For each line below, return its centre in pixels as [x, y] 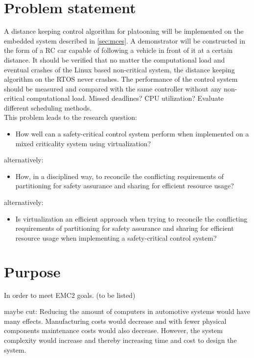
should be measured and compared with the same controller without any [113, 88]
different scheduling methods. [48, 107]
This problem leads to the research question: [70, 117]
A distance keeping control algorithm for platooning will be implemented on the [124, 31]
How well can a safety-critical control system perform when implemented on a [132, 134]
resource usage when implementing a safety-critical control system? [116, 237]
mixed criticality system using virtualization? [83, 143]
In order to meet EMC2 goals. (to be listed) [70, 295]
